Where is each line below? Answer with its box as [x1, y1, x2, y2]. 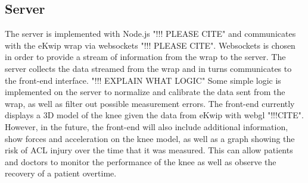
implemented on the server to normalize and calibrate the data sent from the [5, 86, 285, 98]
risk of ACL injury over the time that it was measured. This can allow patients [5, 144, 293, 156]
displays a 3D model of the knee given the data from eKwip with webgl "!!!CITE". [5, 109, 304, 121]
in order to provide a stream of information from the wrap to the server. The [5, 51, 286, 63]
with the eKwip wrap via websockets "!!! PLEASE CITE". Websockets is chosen [5, 39, 295, 51]
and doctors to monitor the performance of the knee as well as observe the [5, 155, 276, 168]
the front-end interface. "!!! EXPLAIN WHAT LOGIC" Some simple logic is [5, 74, 281, 86]
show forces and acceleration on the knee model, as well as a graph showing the [5, 132, 295, 144]
